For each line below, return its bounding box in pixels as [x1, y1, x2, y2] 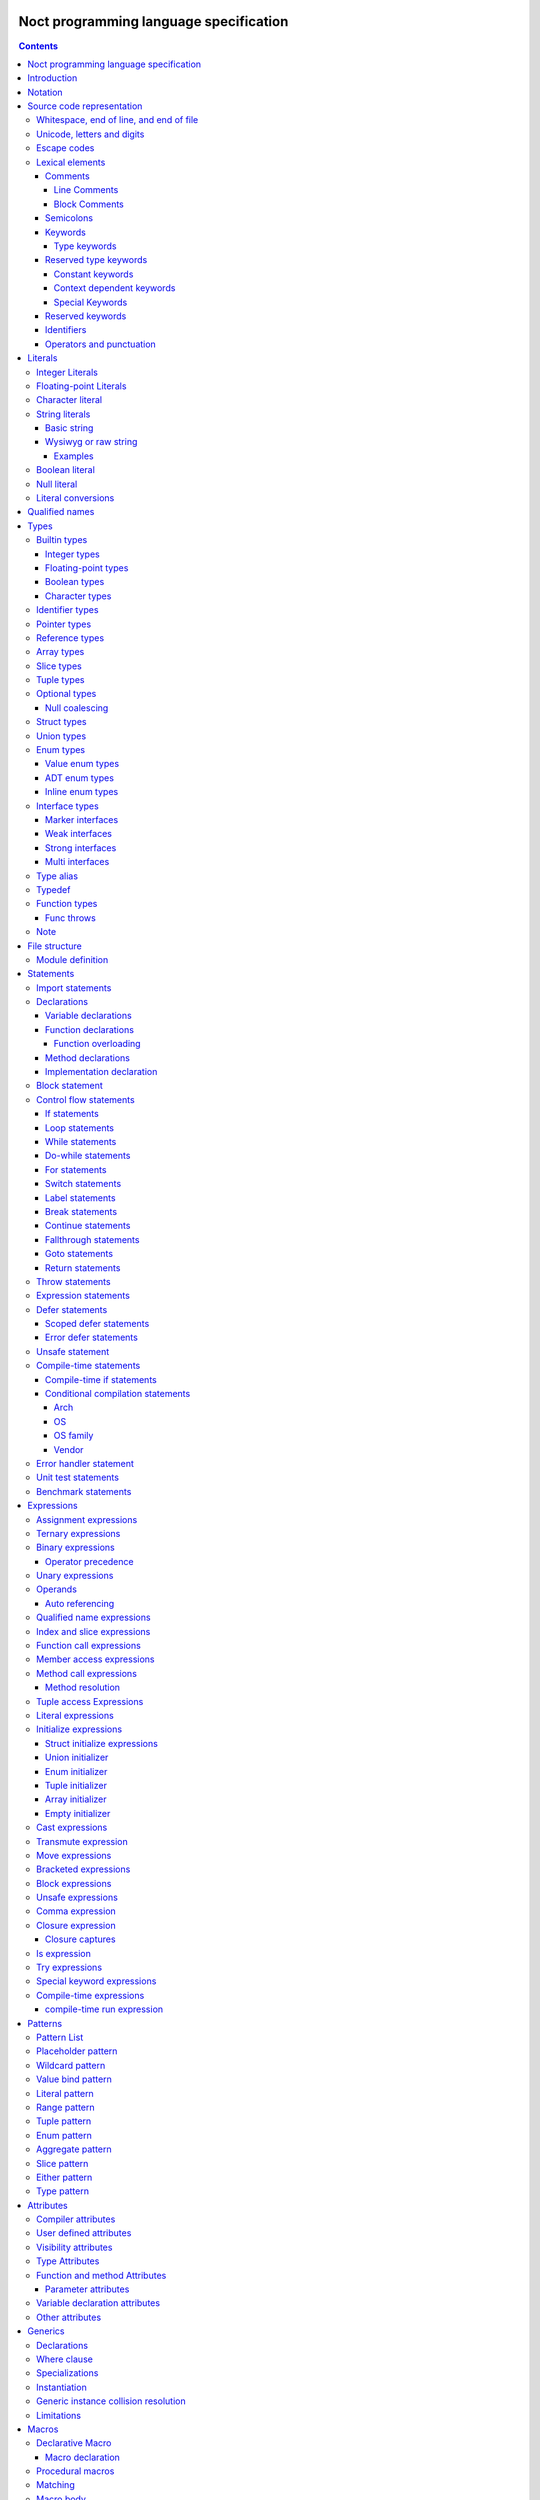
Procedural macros [36, 2465, 115, 2477]
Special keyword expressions [36, 1975, 157, 1987]
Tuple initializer [45, 1779, 107, 1791]
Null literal [36, 478, 78, 490]
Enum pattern [36, 2129, 92, 2141]
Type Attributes [36, 2255, 100, 2267]
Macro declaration [45, 2451, 120, 2463]
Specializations [36, 2367, 99, 2379]
